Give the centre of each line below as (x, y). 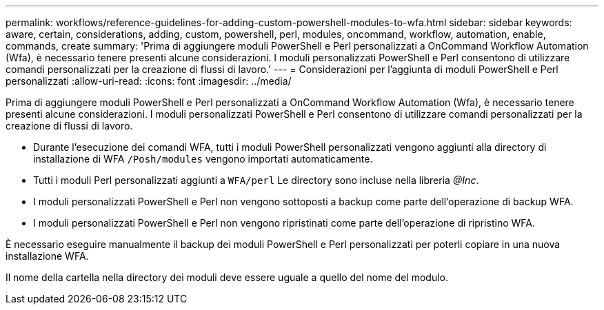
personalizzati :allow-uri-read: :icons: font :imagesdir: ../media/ (149, 81)
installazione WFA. (47, 256)
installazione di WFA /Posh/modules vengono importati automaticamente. (203, 159)
